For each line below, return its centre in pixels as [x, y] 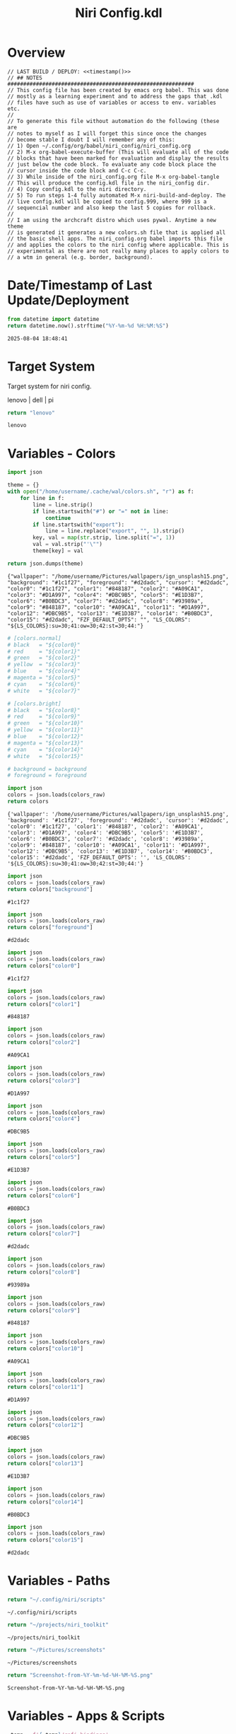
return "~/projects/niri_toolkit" [58, 1624]
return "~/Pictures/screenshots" [57, 1650]
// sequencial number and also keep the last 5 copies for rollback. [112, 208]
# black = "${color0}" [44, 645]
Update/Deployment [68, 300]
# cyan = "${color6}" [44, 684]
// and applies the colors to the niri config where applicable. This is [118, 245]
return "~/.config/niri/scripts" [57, 1600]
